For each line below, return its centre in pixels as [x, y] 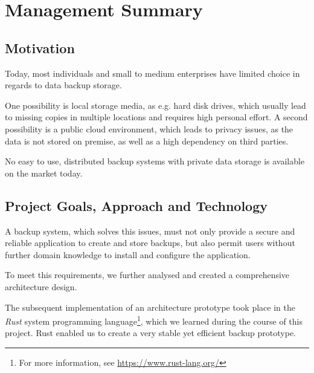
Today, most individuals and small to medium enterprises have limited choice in [152, 73]
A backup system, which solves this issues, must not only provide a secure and [150, 231]
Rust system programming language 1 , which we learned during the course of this [154, 320]
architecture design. [41, 286]
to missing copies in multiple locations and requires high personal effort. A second [156, 117]
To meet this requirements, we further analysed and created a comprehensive [147, 275]
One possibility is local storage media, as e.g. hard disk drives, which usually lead [155, 105]
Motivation [40, 47]
